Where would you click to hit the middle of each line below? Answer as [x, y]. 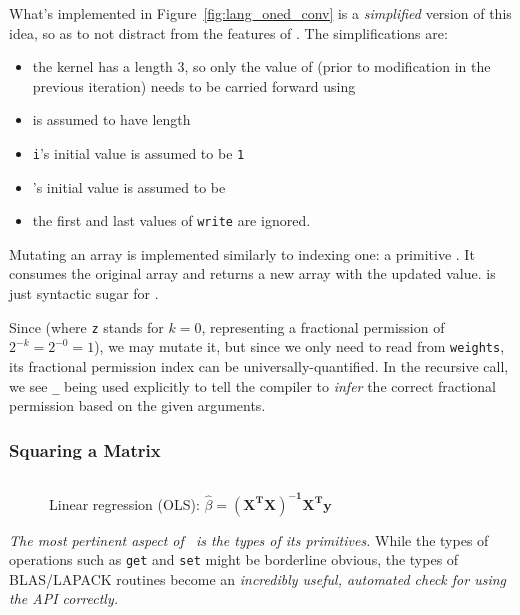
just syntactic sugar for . [84, 293]
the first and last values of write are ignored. [171, 220]
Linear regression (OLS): [124, 503]
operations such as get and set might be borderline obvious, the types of [234, 559]
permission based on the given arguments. [137, 405]
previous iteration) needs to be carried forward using [194, 85]
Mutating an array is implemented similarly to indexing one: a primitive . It [242, 253]
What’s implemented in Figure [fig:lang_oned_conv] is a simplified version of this [260, 13]
